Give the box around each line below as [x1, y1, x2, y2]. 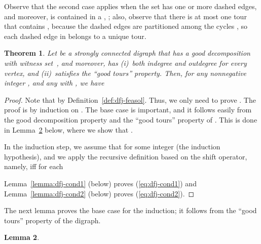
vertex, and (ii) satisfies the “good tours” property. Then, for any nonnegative [4, 67, 247, 78]
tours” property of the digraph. [4, 215, 101, 225]
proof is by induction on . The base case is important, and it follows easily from [4, 104, 252, 115]
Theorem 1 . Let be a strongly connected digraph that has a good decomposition [4, 48, 250, 58]
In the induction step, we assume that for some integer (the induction [4, 141, 220, 152]
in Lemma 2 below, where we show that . [4, 124, 133, 135]
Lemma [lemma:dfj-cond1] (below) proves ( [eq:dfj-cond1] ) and [4, 178, 197, 188]
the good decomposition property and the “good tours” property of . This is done [4, 114, 257, 125]
